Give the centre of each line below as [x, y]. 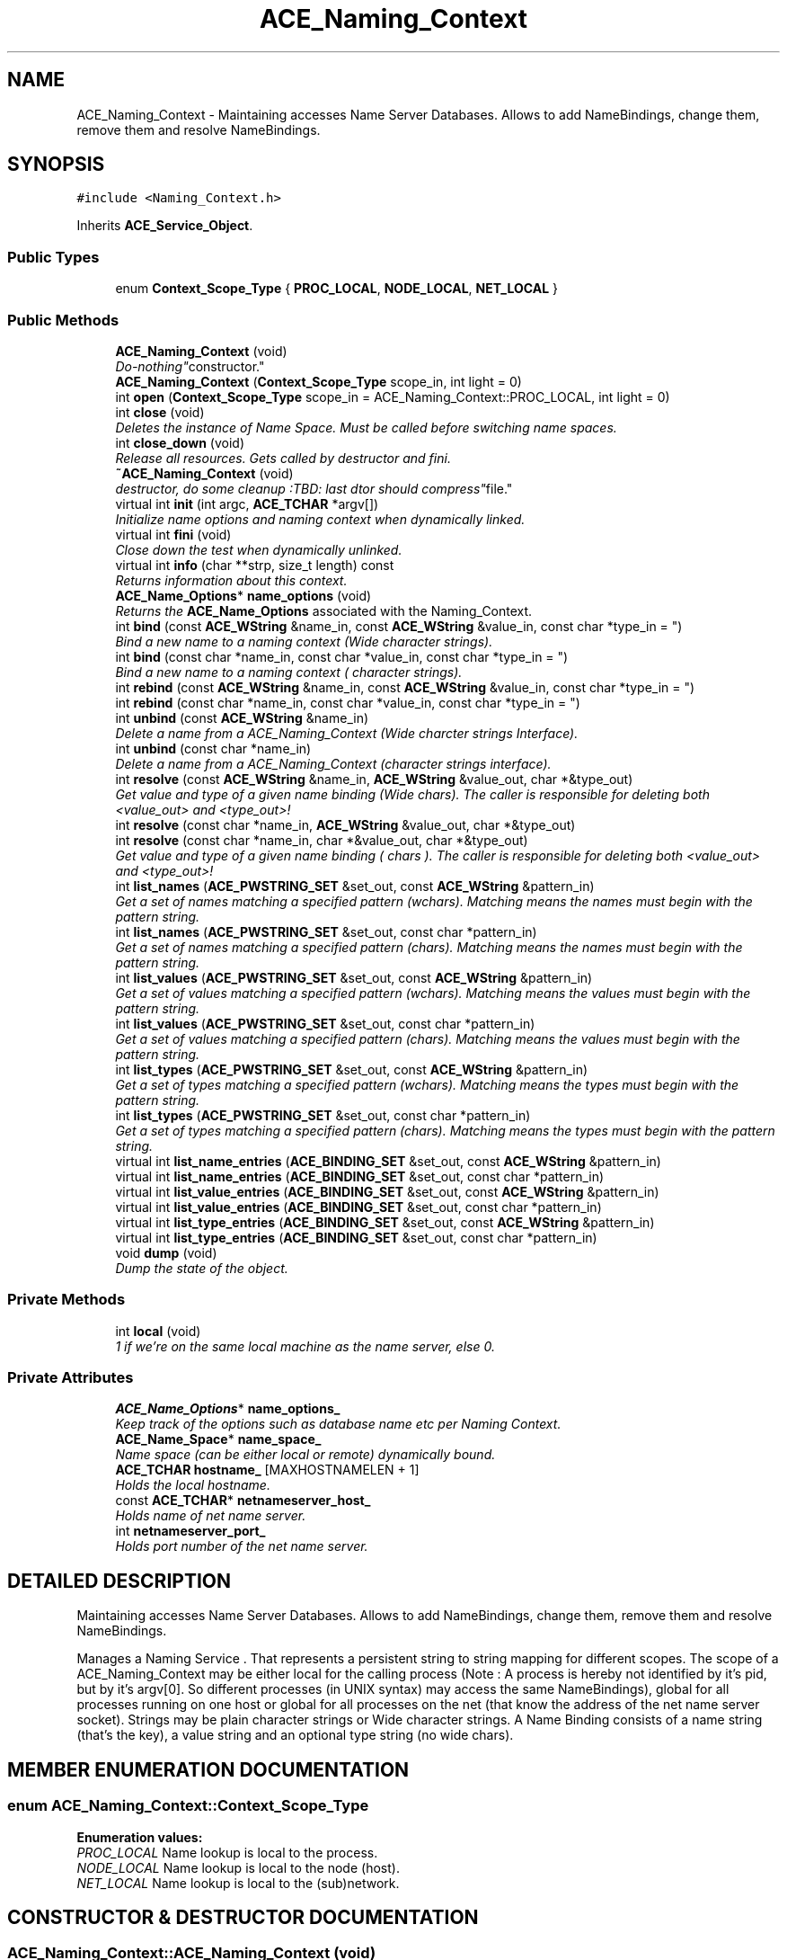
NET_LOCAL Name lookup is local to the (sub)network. [238, 1883]
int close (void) [160, 412]
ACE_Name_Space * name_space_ [218, 1439]
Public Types [53, 257]
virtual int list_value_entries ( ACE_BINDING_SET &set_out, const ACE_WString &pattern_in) [387, 1191]
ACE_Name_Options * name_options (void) [243, 595]
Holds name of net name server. [211, 1516]
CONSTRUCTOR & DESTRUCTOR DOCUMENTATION [243, 1917]
